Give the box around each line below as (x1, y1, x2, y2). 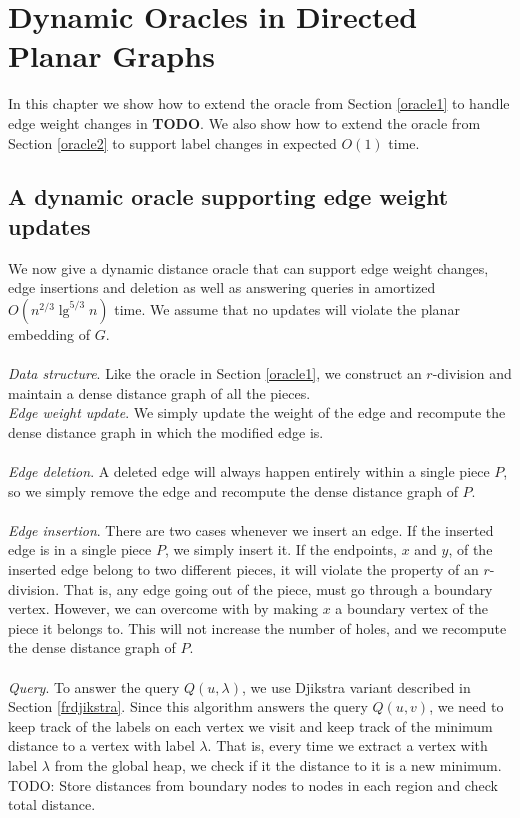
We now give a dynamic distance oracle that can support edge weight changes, (8, 257, 489, 278)
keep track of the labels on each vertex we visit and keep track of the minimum (8, 715, 493, 736)
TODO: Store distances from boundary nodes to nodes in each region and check (8, 774, 498, 795)
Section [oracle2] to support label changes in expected (8, 132, 337, 153)
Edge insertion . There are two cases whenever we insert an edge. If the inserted (8, 519, 494, 540)
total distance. (8, 794, 96, 815)
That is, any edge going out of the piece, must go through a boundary (63, 578, 493, 599)
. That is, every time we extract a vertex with (207, 735, 488, 756)
